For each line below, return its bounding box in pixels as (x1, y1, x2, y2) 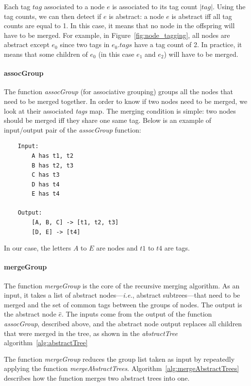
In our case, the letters (4, 243, 71, 253)
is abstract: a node (109, 11, 164, 21)
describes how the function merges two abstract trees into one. (4, 373, 190, 383)
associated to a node (44, 1, 105, 11)
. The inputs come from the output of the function (62, 309, 212, 319)
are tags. (164, 243, 190, 253)
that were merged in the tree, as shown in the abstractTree (4, 328, 178, 338)
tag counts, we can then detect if (4, 11, 101, 21)
